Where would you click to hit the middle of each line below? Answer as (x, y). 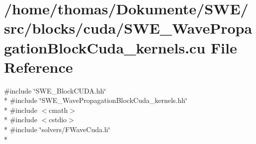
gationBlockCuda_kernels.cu (105, 47)
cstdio (58, 120)
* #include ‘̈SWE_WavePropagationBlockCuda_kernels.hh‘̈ (96, 100)
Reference (39, 67)
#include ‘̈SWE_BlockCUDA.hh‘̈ (55, 90)
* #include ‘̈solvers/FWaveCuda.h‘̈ (57, 129)
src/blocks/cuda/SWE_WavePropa (128, 28)
